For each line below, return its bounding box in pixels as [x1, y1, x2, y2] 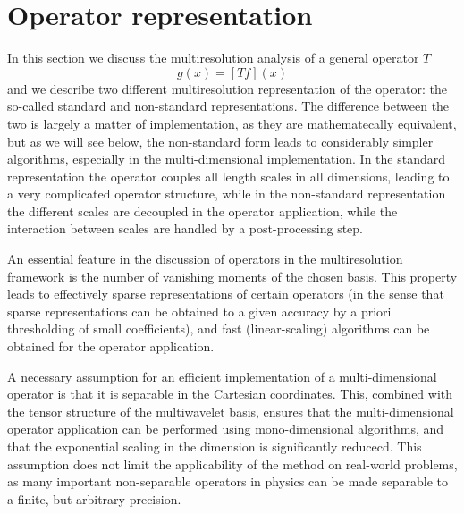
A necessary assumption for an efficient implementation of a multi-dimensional [7, 367, 437, 385]
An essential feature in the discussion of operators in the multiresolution [7, 249, 403, 268]
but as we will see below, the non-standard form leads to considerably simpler [7, 131, 434, 150]
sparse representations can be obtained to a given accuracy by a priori [7, 301, 392, 320]
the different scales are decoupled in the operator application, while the [7, 201, 398, 220]
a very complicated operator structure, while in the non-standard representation [7, 184, 446, 203]
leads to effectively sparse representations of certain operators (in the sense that [7, 284, 444, 303]
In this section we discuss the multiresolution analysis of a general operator [7, 48, 419, 67]
